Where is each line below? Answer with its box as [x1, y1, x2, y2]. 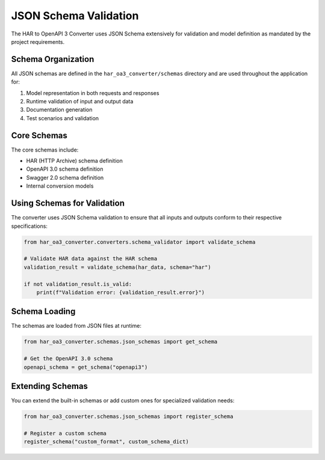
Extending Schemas [11, 381, 88, 391]
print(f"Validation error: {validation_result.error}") [36, 289, 205, 296]
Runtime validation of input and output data [26, 98, 134, 105]
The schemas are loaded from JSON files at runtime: [11, 322, 141, 330]
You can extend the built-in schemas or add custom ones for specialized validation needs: [11, 397, 235, 404]
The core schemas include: [11, 146, 79, 153]
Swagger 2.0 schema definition [26, 174, 104, 181]
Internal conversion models [26, 182, 94, 189]
